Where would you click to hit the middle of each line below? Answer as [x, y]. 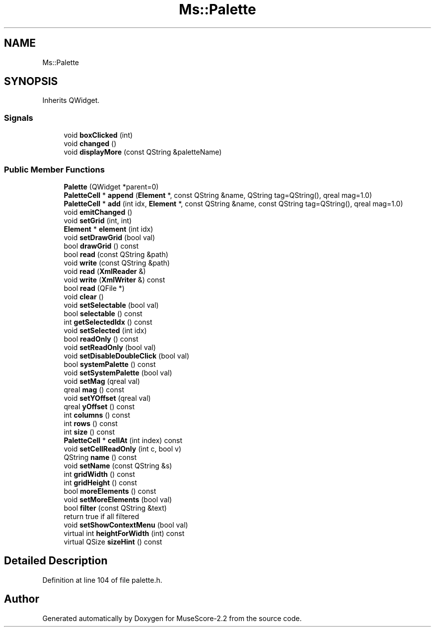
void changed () [90, 144]
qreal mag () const [94, 389]
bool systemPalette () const [110, 364]
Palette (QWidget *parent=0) [111, 186]
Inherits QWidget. [71, 100]
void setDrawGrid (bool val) [109, 237]
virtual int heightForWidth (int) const [124, 533]
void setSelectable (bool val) [111, 305]
